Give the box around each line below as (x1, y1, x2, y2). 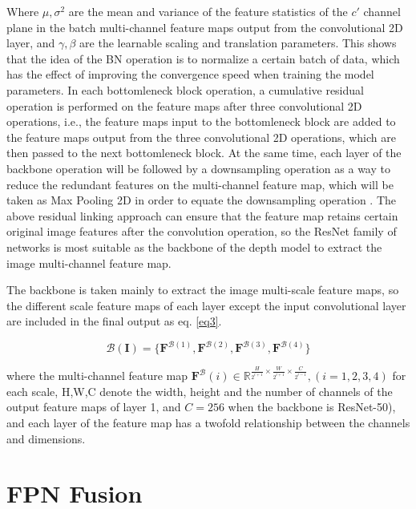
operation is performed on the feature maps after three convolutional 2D (6, 97, 362, 114)
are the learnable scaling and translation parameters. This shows (79, 34, 397, 51)
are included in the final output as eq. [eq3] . (6, 313, 222, 329)
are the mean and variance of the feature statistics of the (68, 3, 348, 19)
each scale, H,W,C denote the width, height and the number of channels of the (6, 382, 393, 399)
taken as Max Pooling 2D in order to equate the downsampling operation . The (6, 192, 397, 208)
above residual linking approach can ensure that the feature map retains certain (6, 207, 398, 224)
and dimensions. (6, 430, 86, 446)
